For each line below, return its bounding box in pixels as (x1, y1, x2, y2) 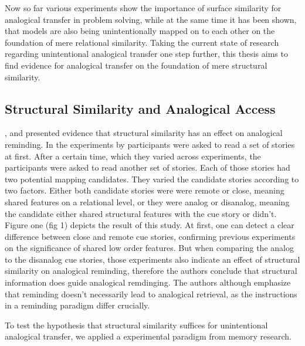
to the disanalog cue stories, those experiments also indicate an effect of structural (5, 253, 300, 265)
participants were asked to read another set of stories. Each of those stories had (5, 161, 290, 174)
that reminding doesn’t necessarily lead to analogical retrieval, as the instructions (5, 287, 297, 300)
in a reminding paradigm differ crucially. (5, 299, 150, 311)
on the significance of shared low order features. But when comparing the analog (5, 242, 294, 254)
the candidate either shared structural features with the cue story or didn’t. (5, 207, 277, 219)
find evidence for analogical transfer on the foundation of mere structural (5, 59, 267, 71)
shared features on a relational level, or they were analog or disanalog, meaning (5, 195, 290, 208)
